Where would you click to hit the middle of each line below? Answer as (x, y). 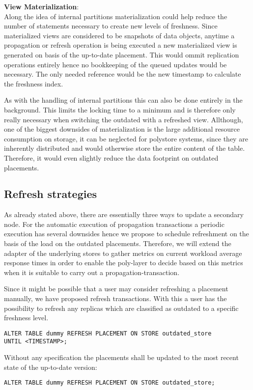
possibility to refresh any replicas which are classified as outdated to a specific (121, 308)
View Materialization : (42, 6)
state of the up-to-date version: (51, 367)
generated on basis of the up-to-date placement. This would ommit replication (122, 54)
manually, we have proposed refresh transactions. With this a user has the (115, 298)
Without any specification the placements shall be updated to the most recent (121, 357)
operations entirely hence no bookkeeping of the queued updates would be (115, 64)
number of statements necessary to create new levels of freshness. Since (111, 26)
